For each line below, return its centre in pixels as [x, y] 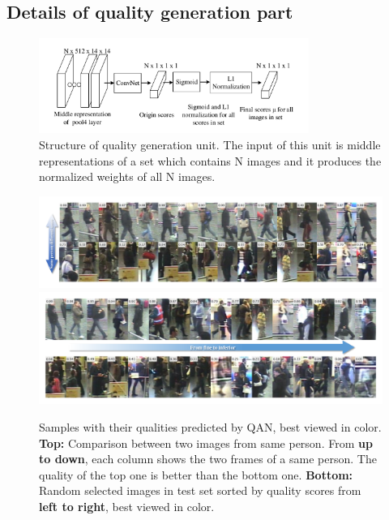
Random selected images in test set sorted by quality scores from [200, 490]
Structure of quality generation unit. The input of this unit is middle [210, 144]
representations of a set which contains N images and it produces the [210, 160]
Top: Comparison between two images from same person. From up [206, 443]
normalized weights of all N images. [127, 176]
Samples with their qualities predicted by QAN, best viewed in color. [210, 427]
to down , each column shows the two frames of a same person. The [208, 459]
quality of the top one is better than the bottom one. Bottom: [196, 474]
